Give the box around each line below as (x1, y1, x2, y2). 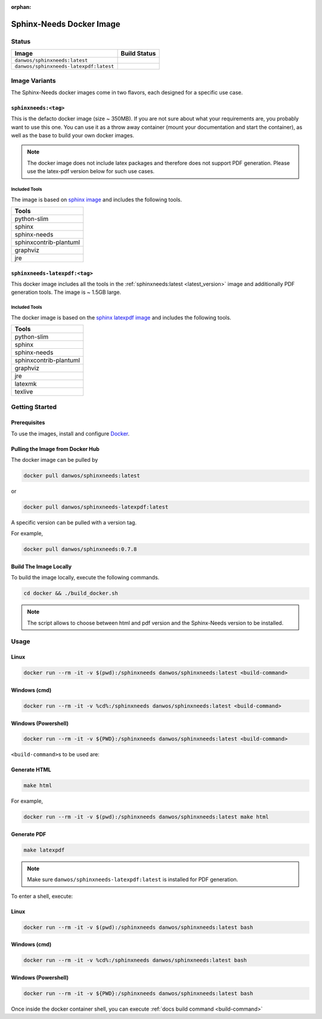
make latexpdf (23, 847, 65, 854)
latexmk (14, 380, 37, 388)
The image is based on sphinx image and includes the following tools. (11, 196, 182, 203)
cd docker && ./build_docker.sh (23, 590, 119, 597)
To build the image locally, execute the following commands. (11, 574, 160, 581)
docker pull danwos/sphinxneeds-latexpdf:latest (23, 504, 169, 511)
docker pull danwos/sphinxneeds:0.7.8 (23, 546, 137, 553)
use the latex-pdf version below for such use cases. (27, 168, 155, 175)
